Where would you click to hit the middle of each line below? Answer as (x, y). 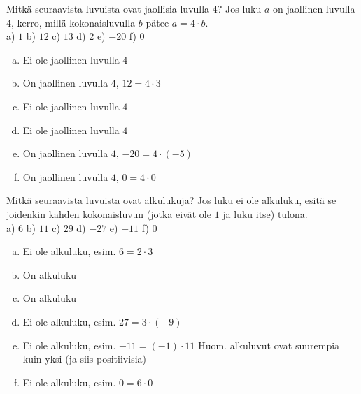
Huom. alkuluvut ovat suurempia (269, 345)
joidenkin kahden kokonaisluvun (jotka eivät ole (109, 213)
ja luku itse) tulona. (265, 213)
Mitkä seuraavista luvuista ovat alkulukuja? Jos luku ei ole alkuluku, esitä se (171, 200)
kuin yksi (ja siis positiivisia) (84, 359)
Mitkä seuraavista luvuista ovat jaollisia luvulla (108, 8)
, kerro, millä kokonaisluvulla (73, 22)
